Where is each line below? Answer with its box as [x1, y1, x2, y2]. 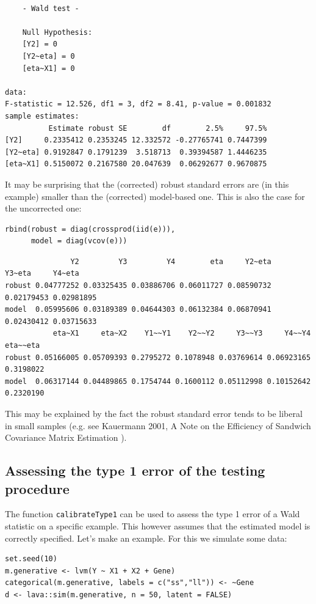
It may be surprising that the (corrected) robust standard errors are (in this [5, 177, 289, 190]
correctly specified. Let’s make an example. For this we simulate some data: [5, 531, 287, 544]
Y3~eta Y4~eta [5, 269, 79, 278]
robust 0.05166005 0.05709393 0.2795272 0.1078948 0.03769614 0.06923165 [5, 353, 311, 362]
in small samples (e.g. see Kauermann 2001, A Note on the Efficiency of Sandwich [5, 419, 311, 432]
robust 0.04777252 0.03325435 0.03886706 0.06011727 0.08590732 [5, 281, 271, 290]
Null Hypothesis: [22, 28, 93, 37]
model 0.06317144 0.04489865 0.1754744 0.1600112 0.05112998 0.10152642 [5, 377, 311, 386]
